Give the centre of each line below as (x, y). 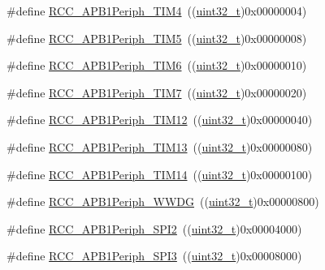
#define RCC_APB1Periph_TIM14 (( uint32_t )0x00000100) (160, 174)
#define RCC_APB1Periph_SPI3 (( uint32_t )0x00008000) (154, 256)
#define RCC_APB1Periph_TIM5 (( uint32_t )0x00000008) (157, 38)
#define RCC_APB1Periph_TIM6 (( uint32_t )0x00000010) (157, 65)
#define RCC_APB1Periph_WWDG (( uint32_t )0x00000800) (163, 201)
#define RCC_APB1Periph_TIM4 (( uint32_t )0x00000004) (157, 11)
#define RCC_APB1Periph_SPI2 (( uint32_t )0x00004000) (154, 228)
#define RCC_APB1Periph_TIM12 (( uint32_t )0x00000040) (160, 120)
